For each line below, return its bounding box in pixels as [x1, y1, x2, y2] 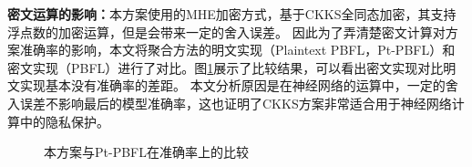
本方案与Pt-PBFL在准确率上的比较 [44, 142, 249, 162]
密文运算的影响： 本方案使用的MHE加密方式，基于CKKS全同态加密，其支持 [7, 5, 457, 23]
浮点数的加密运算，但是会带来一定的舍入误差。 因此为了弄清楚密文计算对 [7, 22, 446, 41]
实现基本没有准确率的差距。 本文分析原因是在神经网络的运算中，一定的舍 [19, 76, 458, 95]
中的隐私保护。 [19, 111, 109, 130]
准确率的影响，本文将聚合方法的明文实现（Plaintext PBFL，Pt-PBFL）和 [19, 40, 456, 59]
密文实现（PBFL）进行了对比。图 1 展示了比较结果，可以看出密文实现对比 [7, 57, 444, 77]
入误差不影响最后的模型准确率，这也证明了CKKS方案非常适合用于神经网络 [7, 93, 452, 112]
